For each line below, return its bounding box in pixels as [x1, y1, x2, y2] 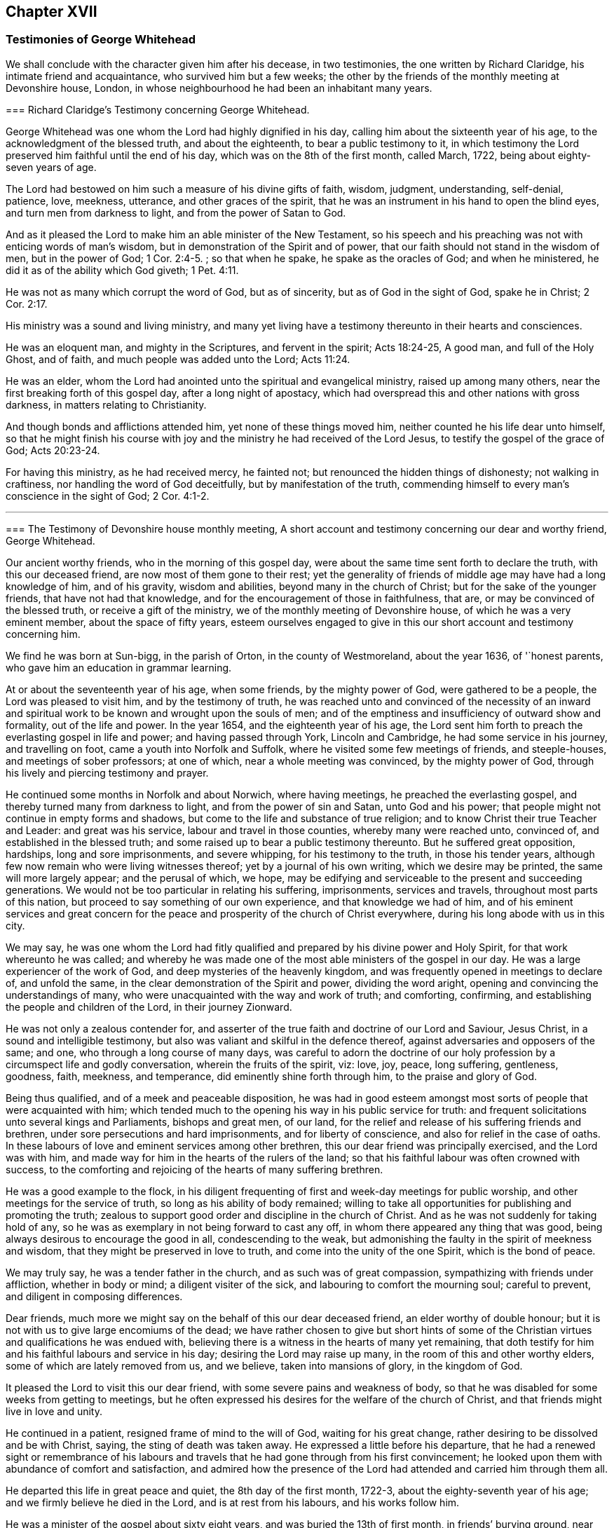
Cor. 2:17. [6, 297, 48, 310]
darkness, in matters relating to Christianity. [6, 398, 207, 411]
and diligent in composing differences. [6, 1290, 183, 1302]
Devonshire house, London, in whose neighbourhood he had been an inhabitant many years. [6, 81, 432, 94]
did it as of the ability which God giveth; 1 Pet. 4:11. [6, 264, 239, 276]
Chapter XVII [6, 3, 97, 20]
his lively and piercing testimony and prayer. [6, 766, 209, 779]
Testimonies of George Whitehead [6, 32, 196, 47]
